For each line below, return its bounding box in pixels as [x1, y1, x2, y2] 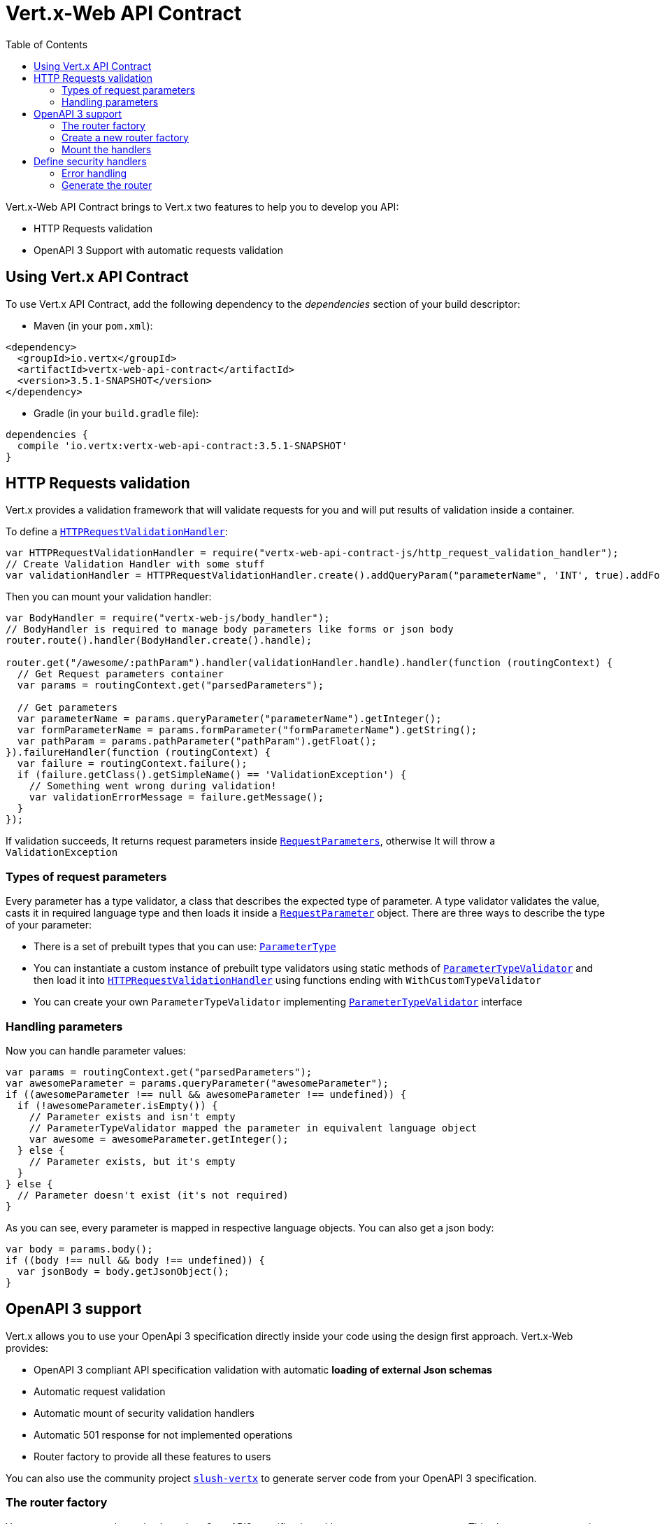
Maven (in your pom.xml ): [34, 319, 153, 332]
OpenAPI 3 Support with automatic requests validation [34, 244, 283, 256]
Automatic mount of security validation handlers [34, 1406, 254, 1419]
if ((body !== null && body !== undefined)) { [6, 1254, 265, 1266]
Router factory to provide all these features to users [34, 1450, 271, 1462]
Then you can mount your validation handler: [6, 591, 212, 603]
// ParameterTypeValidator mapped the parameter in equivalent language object [29, 1122, 478, 1134]
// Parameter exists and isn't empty [29, 1110, 236, 1122]
